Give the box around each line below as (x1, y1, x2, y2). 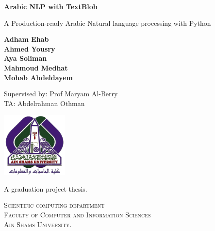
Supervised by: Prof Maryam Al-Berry (4, 89, 118, 99)
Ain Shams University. (4, 219, 72, 229)
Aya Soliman (4, 53, 47, 63)
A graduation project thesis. (4, 183, 87, 194)
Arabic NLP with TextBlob (4, 1, 98, 11)
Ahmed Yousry (4, 43, 55, 53)
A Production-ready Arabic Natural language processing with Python (4, 18, 211, 28)
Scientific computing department (4, 200, 105, 210)
